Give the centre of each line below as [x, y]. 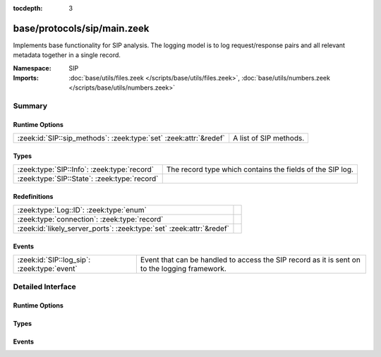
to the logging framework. [183, 269]
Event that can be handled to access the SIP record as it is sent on [250, 260]
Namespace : [32, 68]
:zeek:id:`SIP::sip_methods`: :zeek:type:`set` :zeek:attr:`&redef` [121, 138]
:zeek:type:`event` [47, 269]
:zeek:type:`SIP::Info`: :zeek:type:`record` [86, 169]
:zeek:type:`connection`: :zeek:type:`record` [90, 219]
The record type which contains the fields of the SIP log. [260, 169]
